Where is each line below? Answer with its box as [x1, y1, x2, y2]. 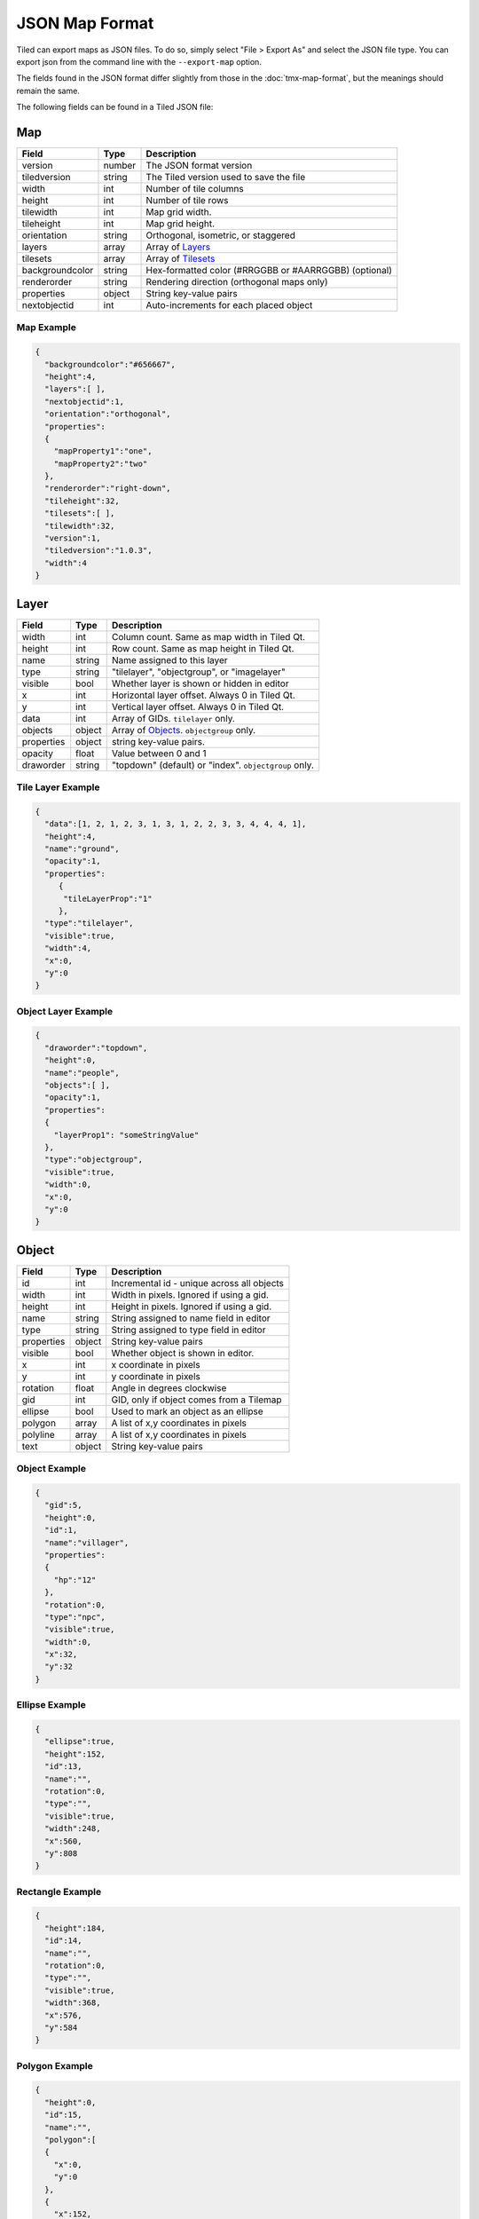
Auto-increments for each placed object [145, 299, 313, 312]
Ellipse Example [16, 1699, 86, 1711]
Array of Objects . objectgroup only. [111, 723, 256, 736]
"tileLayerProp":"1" [63, 893, 153, 904]
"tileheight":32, [44, 495, 120, 506]
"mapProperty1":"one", [53, 446, 153, 456]
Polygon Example [16, 2059, 93, 2072]
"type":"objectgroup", [44, 1155, 144, 1165]
